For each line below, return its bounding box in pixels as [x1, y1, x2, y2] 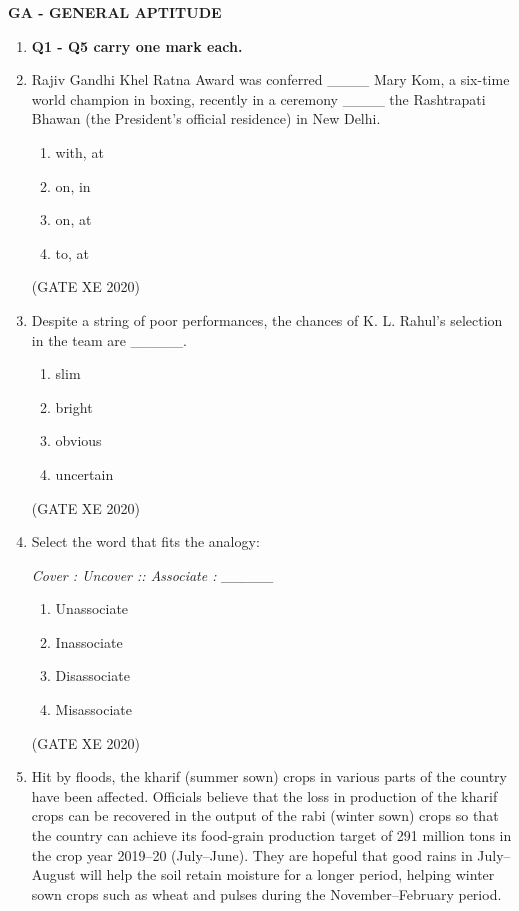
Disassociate [55, 665, 130, 686]
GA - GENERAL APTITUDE [8, 2, 222, 22]
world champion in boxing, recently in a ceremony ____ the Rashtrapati [31, 88, 486, 109]
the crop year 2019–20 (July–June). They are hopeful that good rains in [31, 844, 473, 865]
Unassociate [55, 598, 129, 619]
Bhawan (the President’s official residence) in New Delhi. [31, 108, 381, 129]
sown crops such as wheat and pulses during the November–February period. [31, 883, 502, 904]
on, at [55, 209, 92, 230]
